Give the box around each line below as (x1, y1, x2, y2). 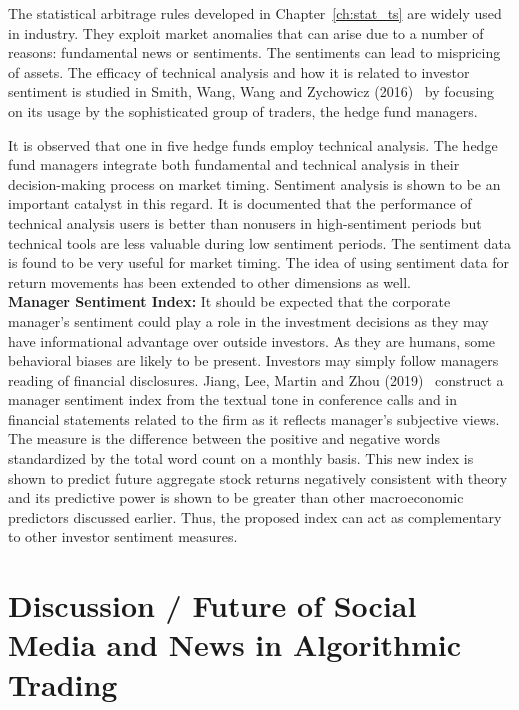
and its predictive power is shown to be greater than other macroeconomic (8, 487, 464, 508)
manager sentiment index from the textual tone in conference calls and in (8, 389, 458, 410)
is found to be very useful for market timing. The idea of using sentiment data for (8, 252, 509, 273)
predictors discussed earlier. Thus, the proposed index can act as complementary (8, 506, 502, 527)
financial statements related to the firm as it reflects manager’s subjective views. (8, 408, 500, 429)
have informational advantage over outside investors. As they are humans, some (8, 330, 496, 351)
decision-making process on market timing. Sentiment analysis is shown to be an (8, 173, 501, 194)
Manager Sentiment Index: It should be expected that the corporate (8, 291, 451, 312)
